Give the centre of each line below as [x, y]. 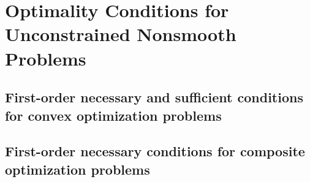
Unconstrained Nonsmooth [121, 34]
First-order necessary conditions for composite [155, 151]
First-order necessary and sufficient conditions [154, 97]
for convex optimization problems [113, 115]
